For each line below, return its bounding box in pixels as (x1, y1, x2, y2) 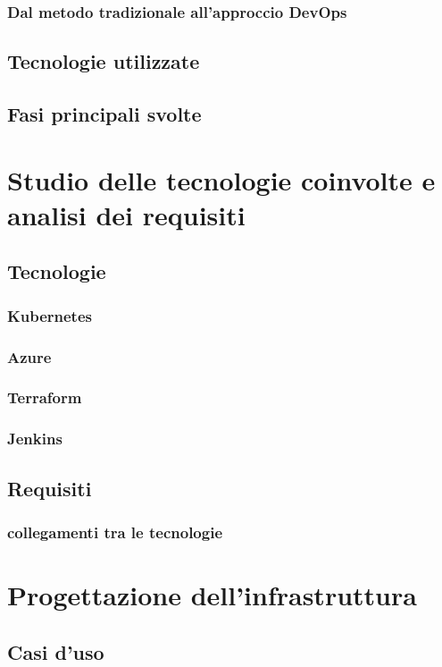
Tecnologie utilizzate (7, 47, 200, 75)
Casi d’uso (7, 637, 104, 665)
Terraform (7, 386, 82, 409)
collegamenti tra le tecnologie (7, 520, 223, 543)
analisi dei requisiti (7, 196, 246, 232)
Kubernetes (7, 304, 92, 326)
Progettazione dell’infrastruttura (7, 576, 417, 612)
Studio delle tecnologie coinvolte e (7, 161, 436, 198)
